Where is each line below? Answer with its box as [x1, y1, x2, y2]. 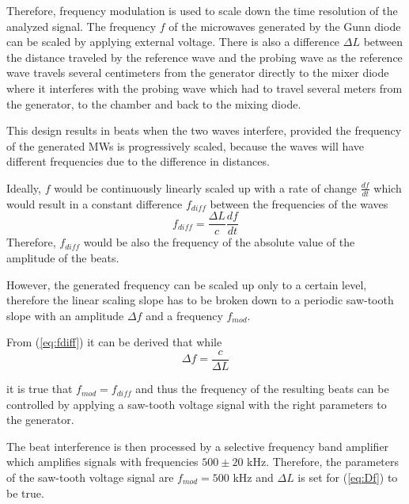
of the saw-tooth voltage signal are [6, 469, 174, 486]
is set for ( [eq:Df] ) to [297, 469, 398, 486]
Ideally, [6, 179, 41, 196]
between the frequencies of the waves [210, 195, 388, 212]
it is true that [6, 380, 73, 397]
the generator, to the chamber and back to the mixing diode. [6, 95, 301, 112]
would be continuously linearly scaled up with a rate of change [54, 179, 358, 196]
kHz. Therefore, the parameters [247, 453, 400, 470]
